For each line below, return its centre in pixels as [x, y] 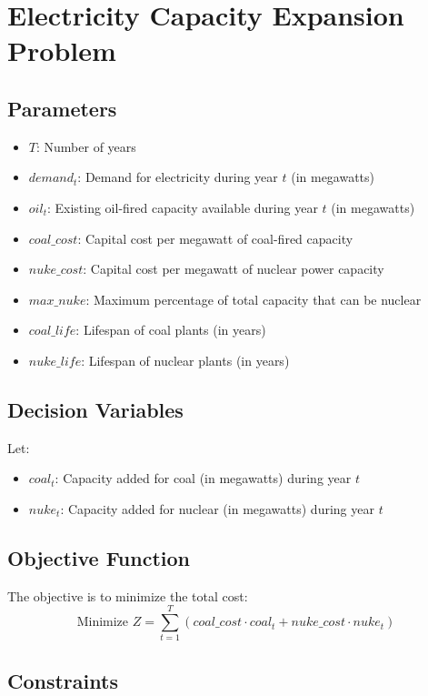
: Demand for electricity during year [178, 177]
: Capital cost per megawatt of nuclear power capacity [234, 269]
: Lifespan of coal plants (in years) [171, 330]
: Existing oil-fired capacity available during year [182, 207]
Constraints [63, 680]
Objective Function [99, 557]
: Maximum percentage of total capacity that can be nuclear [254, 299]
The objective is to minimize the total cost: [128, 595]
